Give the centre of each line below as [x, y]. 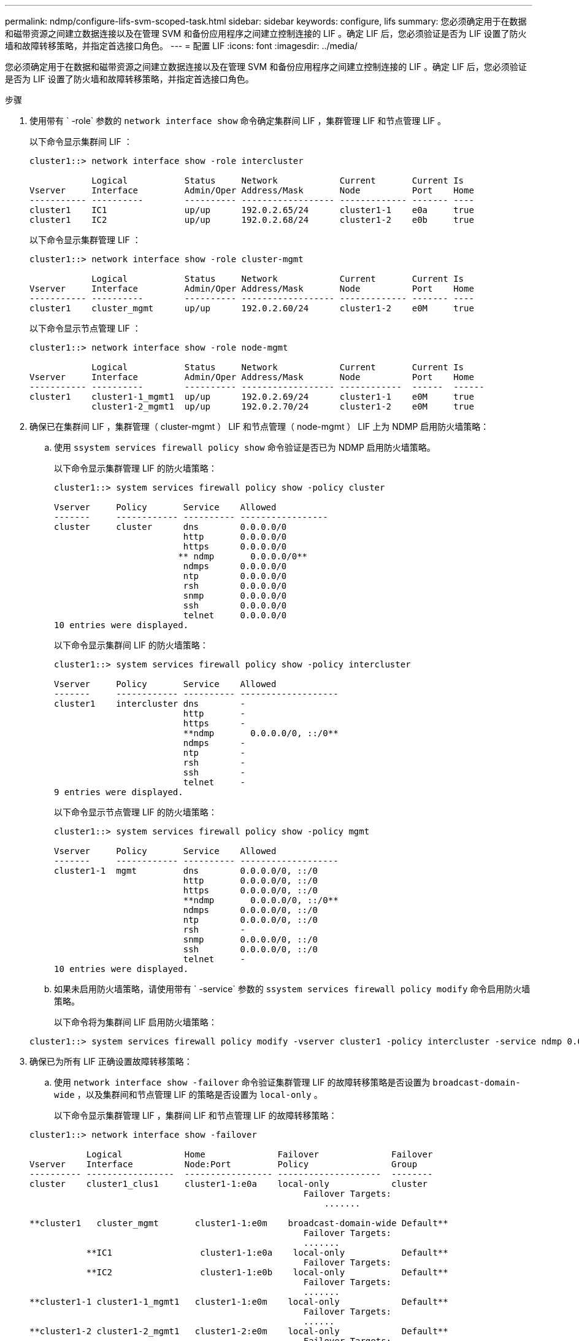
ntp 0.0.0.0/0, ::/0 [250, 920]
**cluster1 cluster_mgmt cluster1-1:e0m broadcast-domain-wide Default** [239, 1223]
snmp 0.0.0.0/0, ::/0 [250, 939]
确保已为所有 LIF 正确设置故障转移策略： [111, 1061]
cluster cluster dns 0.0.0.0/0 [171, 527]
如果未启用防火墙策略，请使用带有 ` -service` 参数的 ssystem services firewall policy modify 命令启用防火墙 [292, 989]
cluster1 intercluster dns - [150, 704]
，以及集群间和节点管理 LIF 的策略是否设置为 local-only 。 [200, 1094]
